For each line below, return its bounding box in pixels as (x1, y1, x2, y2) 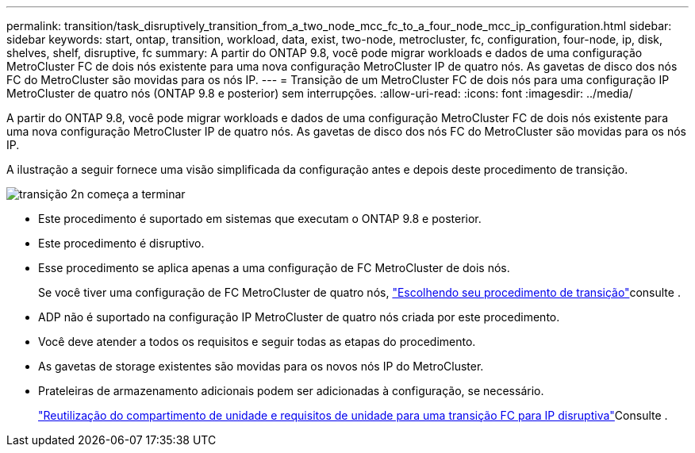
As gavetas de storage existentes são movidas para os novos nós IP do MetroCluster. (38, 359, 484, 373)
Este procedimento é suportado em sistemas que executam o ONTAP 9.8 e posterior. (38, 212, 482, 225)
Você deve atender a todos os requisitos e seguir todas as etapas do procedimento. (38, 335, 476, 348)
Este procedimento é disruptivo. (38, 236, 205, 250)
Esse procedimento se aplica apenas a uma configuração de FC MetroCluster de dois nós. (38, 261, 510, 274)
